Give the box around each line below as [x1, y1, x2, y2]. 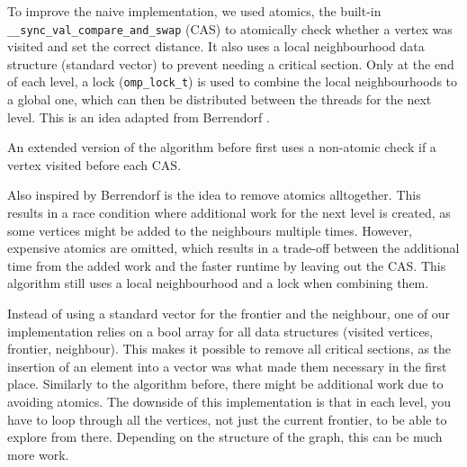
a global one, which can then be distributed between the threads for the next [7, 90, 432, 109]
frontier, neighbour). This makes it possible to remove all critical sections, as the [7, 339, 452, 358]
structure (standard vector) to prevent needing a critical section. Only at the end [7, 54, 454, 73]
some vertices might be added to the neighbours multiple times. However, [7, 220, 412, 239]
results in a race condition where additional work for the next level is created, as [7, 203, 451, 222]
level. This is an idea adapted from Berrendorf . [7, 107, 270, 126]
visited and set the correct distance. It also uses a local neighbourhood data [7, 37, 425, 56]
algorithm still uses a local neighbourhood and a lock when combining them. [7, 274, 429, 292]
